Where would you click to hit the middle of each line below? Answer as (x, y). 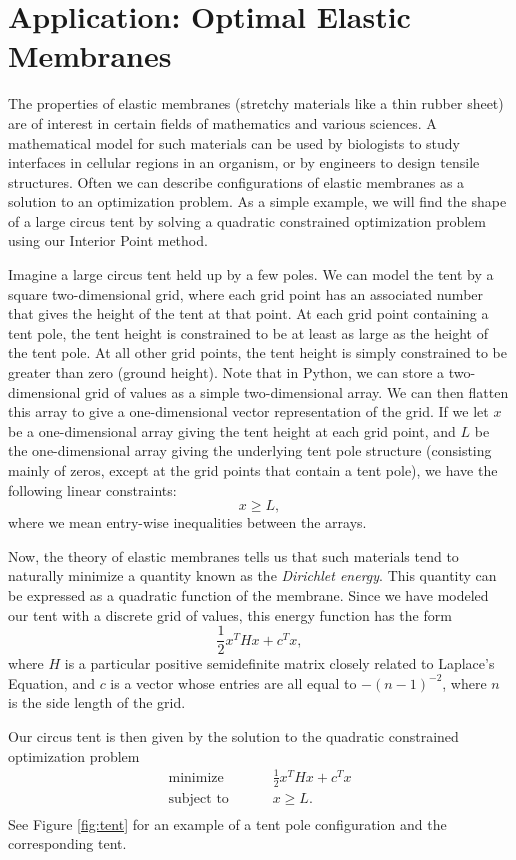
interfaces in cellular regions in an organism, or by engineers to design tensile (244, 162)
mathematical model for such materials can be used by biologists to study (234, 142)
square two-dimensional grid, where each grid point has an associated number (246, 293)
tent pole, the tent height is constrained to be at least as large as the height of (248, 332)
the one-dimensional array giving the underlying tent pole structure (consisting (250, 450)
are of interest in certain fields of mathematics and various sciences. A (222, 122)
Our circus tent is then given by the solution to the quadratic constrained (233, 736)
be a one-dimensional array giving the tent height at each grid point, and (232, 430)
